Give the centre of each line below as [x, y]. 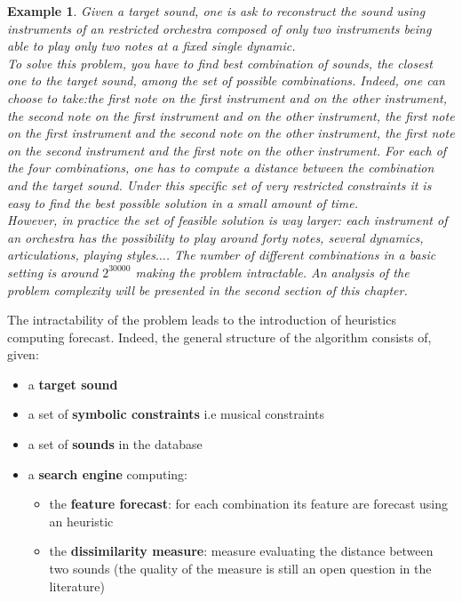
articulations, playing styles [81, 255]
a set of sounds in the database [115, 444]
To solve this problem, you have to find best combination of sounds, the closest [220, 63]
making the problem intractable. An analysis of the [272, 272]
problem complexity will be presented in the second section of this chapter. [207, 289]
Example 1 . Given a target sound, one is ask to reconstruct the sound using [216, 11]
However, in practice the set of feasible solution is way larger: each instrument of [227, 220]
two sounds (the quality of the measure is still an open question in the [240, 569]
